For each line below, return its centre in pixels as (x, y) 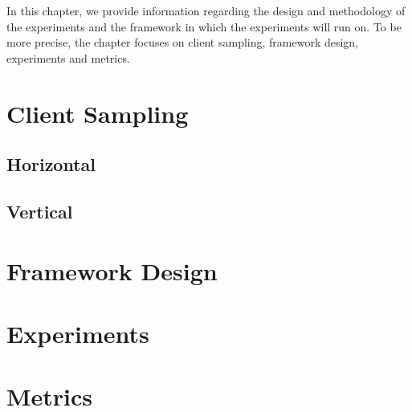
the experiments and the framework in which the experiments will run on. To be (204, 26)
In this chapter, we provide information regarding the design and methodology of (206, 10)
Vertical (40, 211)
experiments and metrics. (68, 57)
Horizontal (51, 164)
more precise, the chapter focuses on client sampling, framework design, (183, 42)
